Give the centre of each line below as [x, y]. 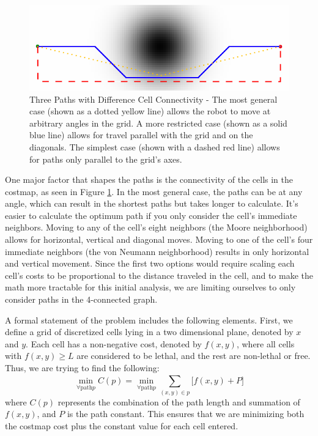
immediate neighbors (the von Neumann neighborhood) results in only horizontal [157, 251]
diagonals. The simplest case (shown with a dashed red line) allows [155, 146]
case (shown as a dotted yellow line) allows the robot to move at [150, 111]
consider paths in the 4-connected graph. [81, 299]
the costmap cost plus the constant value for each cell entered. [122, 425]
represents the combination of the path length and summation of [179, 401]
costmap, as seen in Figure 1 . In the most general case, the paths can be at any [154, 191]
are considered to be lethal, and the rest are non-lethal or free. [194, 356]
